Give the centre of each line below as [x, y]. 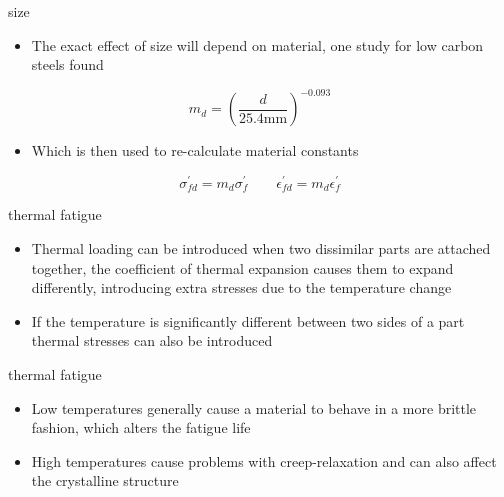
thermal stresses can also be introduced [152, 340]
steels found [67, 64]
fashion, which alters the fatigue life [141, 427]
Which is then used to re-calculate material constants [195, 150]
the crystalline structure [105, 480]
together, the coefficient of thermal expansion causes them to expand [242, 267]
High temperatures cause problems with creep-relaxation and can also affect [264, 460]
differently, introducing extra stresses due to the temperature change [241, 287]
